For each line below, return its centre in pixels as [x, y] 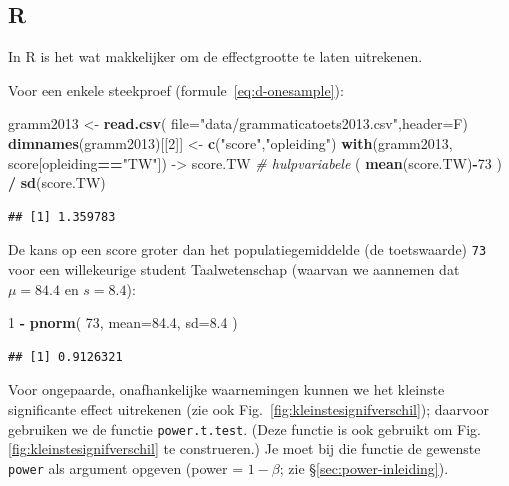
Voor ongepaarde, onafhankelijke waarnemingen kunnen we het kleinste [226, 389]
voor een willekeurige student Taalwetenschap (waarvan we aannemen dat [234, 269]
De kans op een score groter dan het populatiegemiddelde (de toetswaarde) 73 [247, 249]
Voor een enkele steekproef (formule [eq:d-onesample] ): [176, 89]
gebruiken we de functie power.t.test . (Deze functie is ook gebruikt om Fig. [245, 428]
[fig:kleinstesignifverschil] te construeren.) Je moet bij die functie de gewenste [244, 448]
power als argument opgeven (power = [126, 467]
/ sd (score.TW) [57, 182]
